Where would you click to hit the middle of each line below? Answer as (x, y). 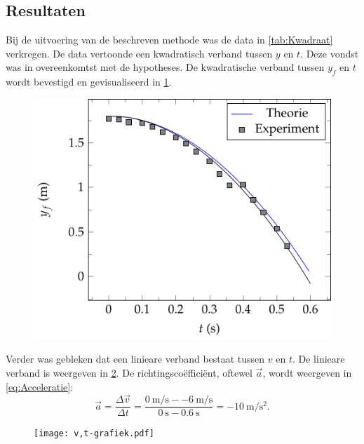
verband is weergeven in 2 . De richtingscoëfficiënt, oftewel (129, 372)
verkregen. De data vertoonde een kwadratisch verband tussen (139, 53)
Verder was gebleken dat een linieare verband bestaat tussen (135, 359)
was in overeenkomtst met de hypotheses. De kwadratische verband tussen (165, 67)
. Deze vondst (330, 53)
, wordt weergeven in (307, 372)
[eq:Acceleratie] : (40, 386)
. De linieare (318, 359)
